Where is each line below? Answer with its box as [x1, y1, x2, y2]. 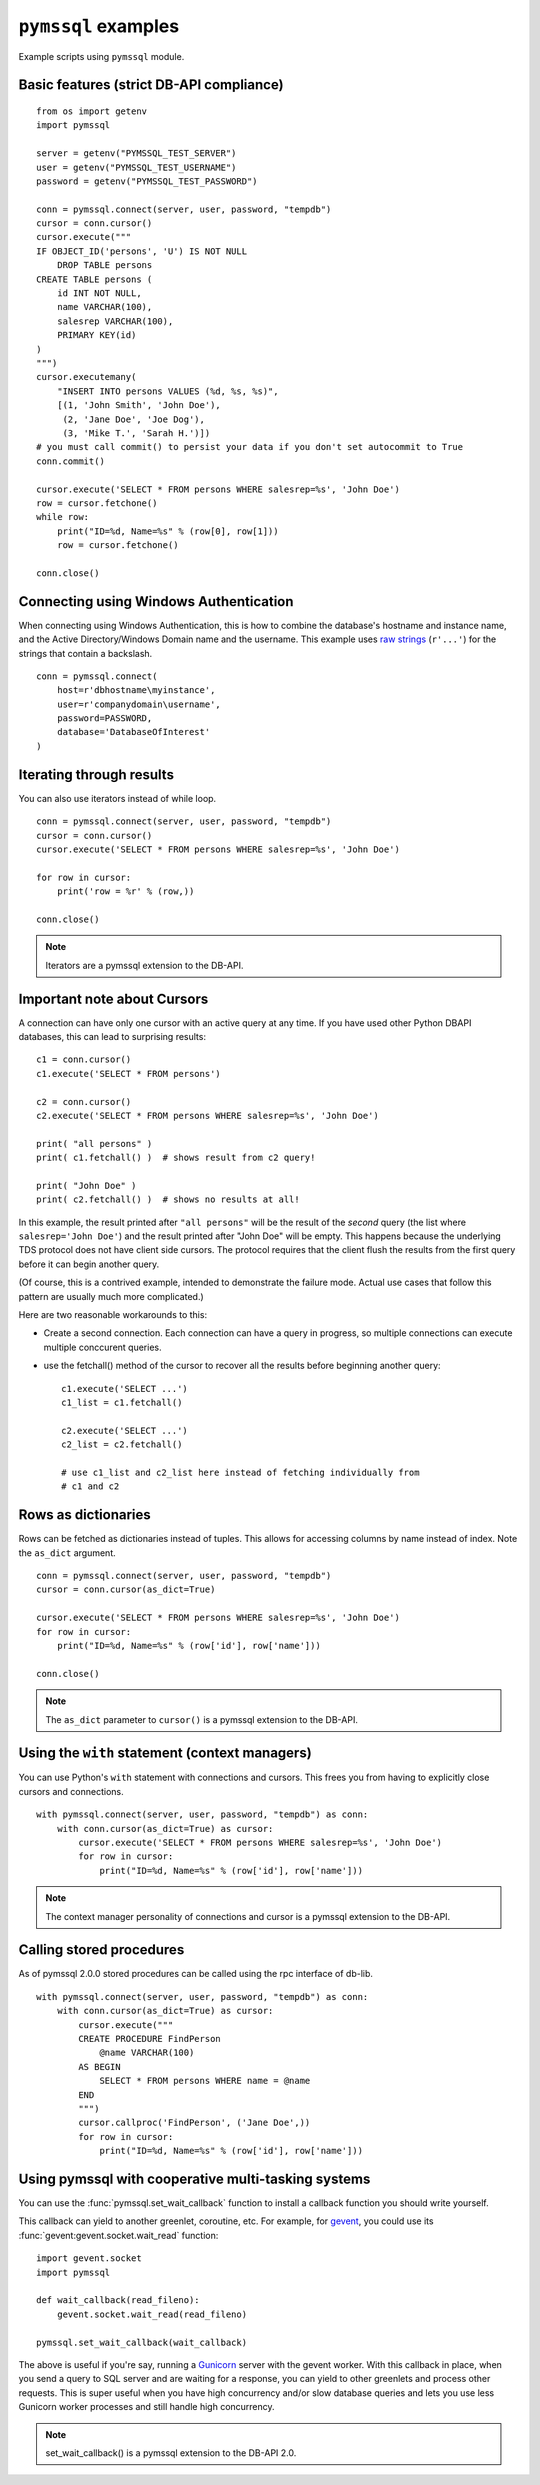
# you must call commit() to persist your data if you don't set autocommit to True [36, 441, 464, 453]
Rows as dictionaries [18, 1506, 152, 1524]
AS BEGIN [78, 2061, 121, 2072]
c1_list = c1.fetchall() [61, 1396, 183, 1408]
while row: [36, 511, 90, 523]
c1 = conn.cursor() [36, 1054, 132, 1065]
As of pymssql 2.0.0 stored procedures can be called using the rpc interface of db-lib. [18, 1968, 374, 1980]
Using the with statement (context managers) [18, 1745, 312, 1762]
